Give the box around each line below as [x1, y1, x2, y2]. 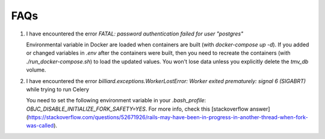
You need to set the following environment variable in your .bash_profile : [26, 97, 206, 104]
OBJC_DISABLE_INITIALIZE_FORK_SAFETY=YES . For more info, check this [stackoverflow [26, 105, 249, 113]
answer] [250, 105, 270, 113]
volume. [26, 66, 46, 73]
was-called [26, 122, 54, 129]
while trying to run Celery [26, 85, 90, 93]
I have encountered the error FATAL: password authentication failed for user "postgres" [26, 30, 244, 37]
